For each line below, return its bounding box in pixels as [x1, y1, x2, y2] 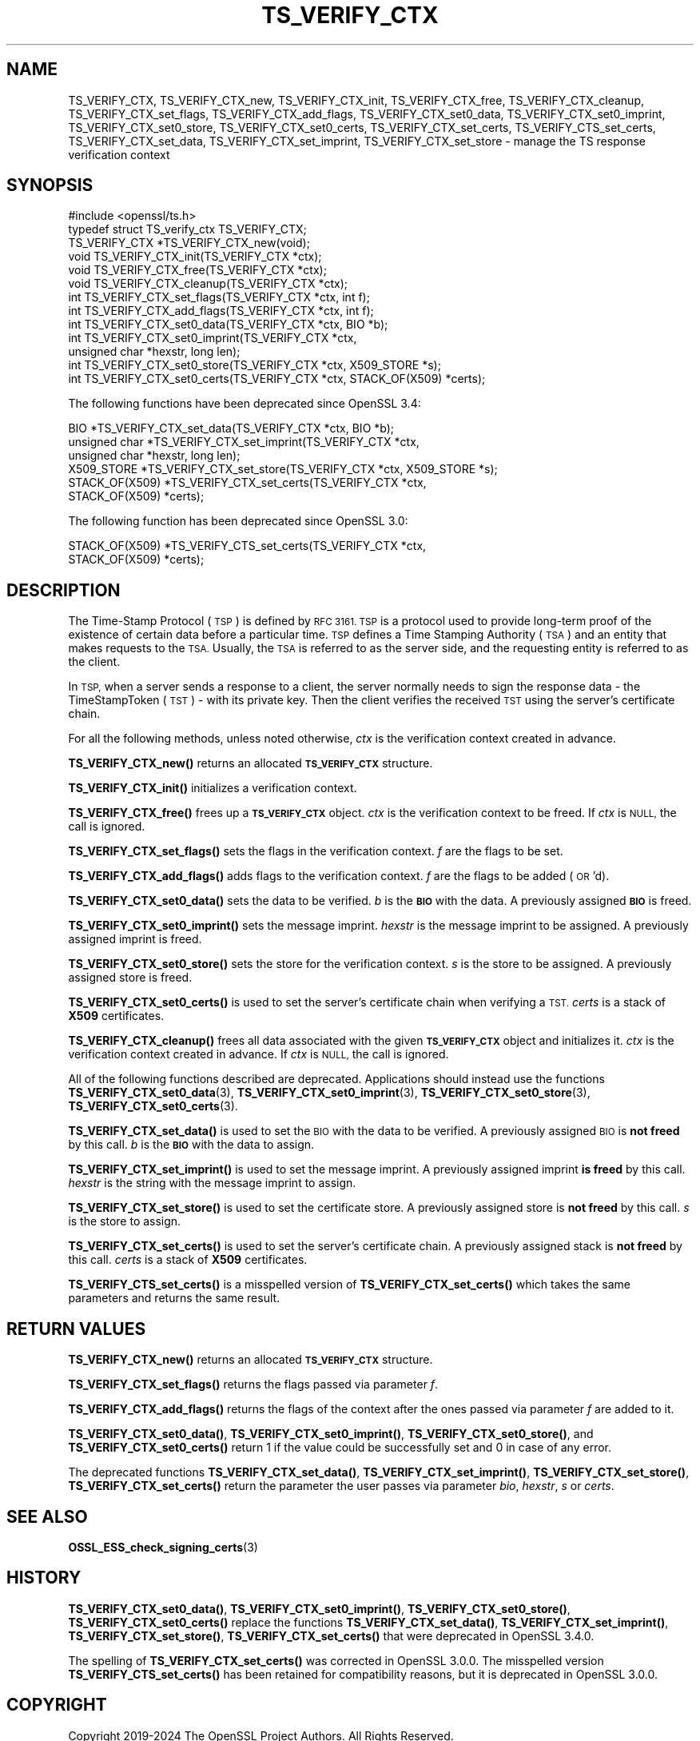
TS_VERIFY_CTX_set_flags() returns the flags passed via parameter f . [68, 1377, 439, 1392]
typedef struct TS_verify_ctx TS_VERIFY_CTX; [68, 222, 307, 237]
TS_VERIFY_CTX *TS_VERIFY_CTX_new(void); [68, 236, 310, 250]
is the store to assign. [68, 1214, 181, 1229]
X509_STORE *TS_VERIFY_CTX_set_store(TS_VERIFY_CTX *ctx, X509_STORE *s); [68, 462, 498, 476]
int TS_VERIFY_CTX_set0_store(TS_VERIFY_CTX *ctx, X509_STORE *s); [68, 358, 441, 373]
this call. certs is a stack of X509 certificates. [68, 1253, 308, 1267]
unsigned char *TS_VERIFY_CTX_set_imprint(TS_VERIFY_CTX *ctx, [68, 435, 420, 449]
